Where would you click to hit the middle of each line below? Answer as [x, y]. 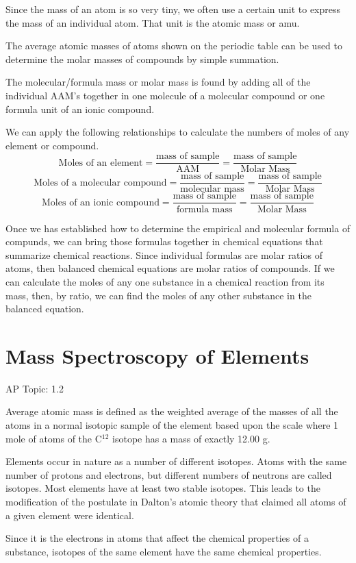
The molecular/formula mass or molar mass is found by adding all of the [158, 82]
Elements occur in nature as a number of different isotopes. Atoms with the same [176, 461]
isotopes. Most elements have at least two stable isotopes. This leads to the [163, 488]
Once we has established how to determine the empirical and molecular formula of [178, 228]
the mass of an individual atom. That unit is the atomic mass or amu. [153, 22]
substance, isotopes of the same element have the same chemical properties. [164, 551]
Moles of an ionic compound [101, 202]
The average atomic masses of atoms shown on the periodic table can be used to [174, 46]
